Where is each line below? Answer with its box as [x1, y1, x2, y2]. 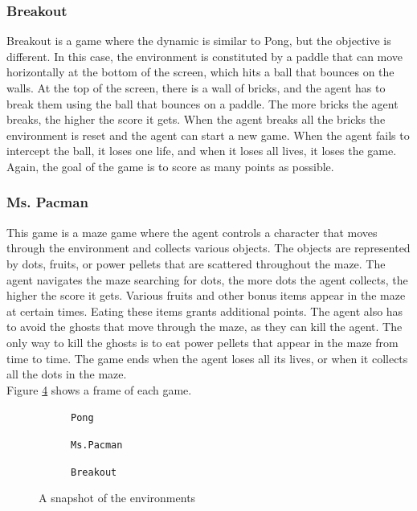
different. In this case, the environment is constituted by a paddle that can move [6, 47, 403, 64]
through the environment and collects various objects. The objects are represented [6, 239, 411, 256]
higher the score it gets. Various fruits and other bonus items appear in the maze [6, 287, 406, 304]
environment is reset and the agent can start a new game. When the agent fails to [6, 126, 410, 143]
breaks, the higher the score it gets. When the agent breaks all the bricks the [6, 111, 386, 128]
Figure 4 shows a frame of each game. [6, 381, 192, 398]
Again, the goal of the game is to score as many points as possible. [6, 157, 334, 174]
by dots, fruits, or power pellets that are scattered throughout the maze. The [6, 255, 386, 272]
